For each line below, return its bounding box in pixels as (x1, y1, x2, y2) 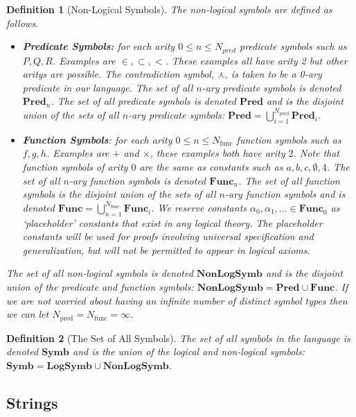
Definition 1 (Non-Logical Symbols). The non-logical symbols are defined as (6, 2, 332, 16)
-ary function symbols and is (225, 187, 346, 201)
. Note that (293, 146, 340, 160)
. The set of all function (238, 173, 340, 187)
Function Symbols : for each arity (22, 132, 172, 146)
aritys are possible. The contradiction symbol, (22, 67, 215, 81)
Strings (6, 391, 58, 413)
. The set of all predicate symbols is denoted (51, 94, 236, 108)
